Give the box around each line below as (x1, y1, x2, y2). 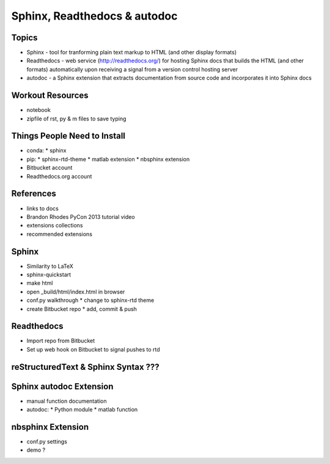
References (11, 188, 56, 199)
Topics (11, 32, 38, 43)
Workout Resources (11, 90, 89, 101)
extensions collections (26, 222, 83, 229)
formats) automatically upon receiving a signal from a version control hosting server (26, 65, 238, 73)
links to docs (26, 205, 59, 212)
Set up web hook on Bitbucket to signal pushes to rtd (26, 345, 160, 353)
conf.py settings (26, 438, 67, 446)
